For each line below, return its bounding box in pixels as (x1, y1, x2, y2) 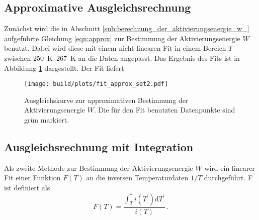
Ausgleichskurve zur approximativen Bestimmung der (24, 94, 189, 105)
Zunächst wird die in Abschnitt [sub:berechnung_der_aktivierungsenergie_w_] (4, 23, 249, 34)
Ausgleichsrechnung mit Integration (4, 139, 194, 154)
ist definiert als (4, 182, 50, 192)
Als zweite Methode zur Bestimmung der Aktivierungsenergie (4, 162, 193, 173)
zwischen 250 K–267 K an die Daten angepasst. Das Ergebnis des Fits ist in (4, 52, 240, 63)
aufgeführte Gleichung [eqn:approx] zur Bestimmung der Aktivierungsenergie (4, 33, 240, 43)
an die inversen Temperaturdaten (86, 172, 189, 183)
